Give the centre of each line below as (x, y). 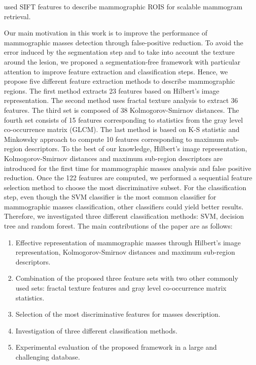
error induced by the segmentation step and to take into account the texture (119, 52)
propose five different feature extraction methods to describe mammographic (120, 81)
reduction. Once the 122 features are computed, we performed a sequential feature (128, 178)
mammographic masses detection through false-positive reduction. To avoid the (124, 42)
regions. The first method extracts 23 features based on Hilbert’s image (112, 90)
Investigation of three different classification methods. (96, 330)
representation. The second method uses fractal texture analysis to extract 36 (121, 100)
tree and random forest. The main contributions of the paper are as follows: (118, 226)
